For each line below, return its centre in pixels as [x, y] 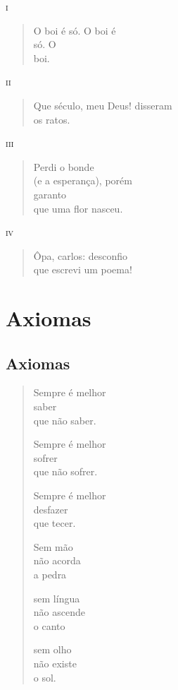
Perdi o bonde [64, 166]
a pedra [50, 575]
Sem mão [53, 546]
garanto [50, 194]
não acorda [57, 560]
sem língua [57, 598]
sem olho [52, 649]
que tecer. [55, 523]
